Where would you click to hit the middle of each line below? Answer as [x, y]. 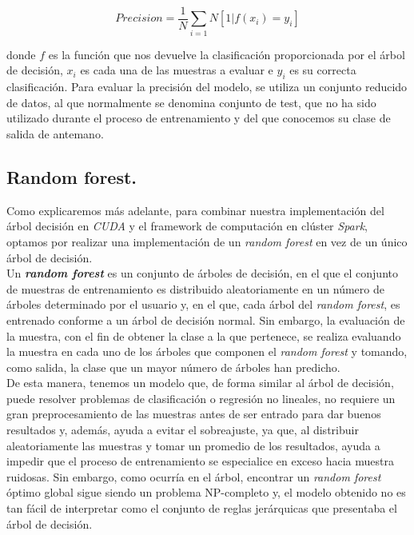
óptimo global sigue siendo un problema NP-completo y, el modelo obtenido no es [206, 492]
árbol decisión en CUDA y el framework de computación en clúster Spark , [187, 226]
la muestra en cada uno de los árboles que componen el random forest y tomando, [207, 351]
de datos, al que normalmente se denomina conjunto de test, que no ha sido [191, 102]
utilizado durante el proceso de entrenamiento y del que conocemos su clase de [199, 118]
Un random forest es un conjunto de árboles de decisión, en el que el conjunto [202, 273]
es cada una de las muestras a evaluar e [177, 70]
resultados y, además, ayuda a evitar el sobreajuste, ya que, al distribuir [183, 430]
